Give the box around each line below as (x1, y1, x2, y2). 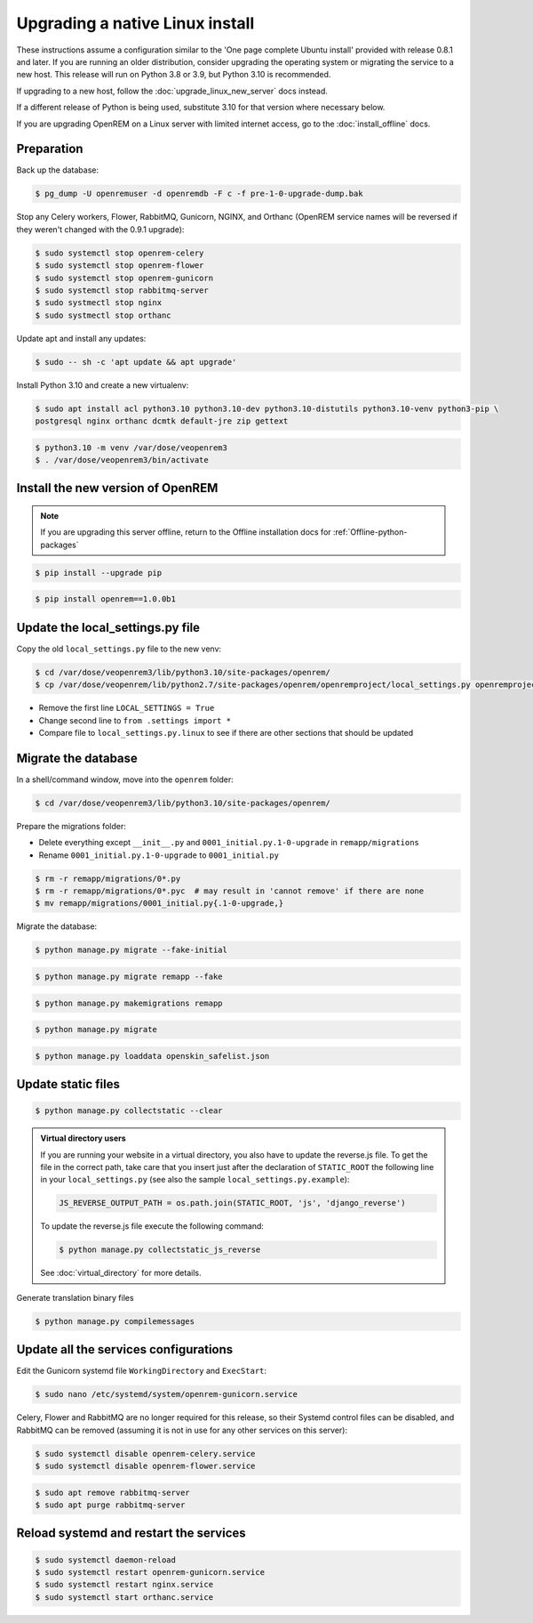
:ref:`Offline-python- (332, 527, 408, 537)
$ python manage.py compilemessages (35, 1316, 195, 1326)
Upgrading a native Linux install (16, 13, 255, 33)
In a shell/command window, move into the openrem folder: (16, 774, 235, 785)
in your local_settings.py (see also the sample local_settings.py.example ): (40, 1175, 350, 1185)
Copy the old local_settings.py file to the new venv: (16, 643, 222, 654)
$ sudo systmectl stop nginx (35, 298, 163, 308)
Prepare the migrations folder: (16, 820, 126, 831)
